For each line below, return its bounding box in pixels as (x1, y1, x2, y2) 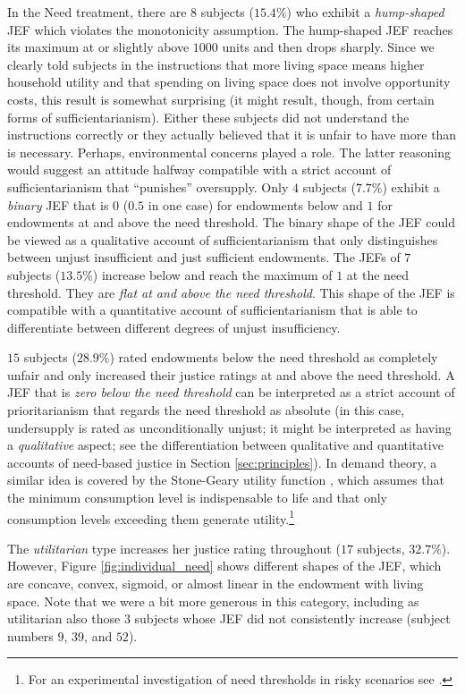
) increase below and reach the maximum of (92, 265, 333, 284)
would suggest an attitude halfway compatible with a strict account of (7, 160, 392, 179)
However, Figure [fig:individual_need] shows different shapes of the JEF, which (7, 556, 442, 575)
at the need (346, 265, 410, 284)
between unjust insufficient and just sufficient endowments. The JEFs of (7, 248, 401, 267)
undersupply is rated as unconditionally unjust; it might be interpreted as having (7, 418, 452, 436)
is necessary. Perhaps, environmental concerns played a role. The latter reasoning (7, 142, 451, 161)
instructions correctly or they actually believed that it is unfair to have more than (7, 125, 457, 144)
